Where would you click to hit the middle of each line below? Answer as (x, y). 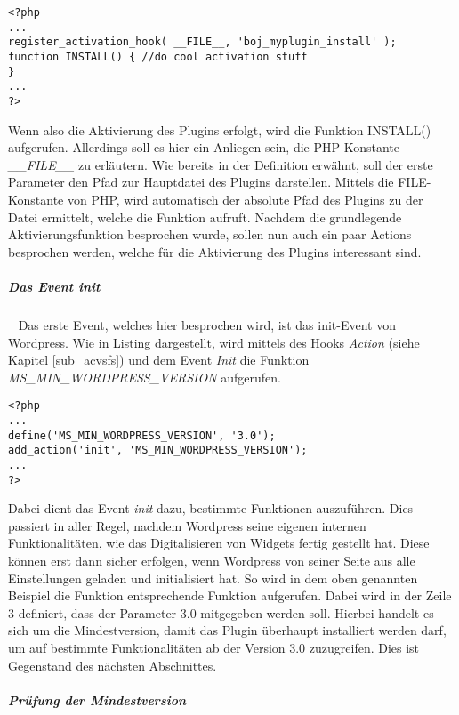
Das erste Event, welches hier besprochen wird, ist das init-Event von (207, 324)
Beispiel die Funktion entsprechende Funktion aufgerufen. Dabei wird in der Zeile (230, 595)
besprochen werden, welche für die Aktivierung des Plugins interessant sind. (215, 251)
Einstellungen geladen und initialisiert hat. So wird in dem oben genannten (213, 578)
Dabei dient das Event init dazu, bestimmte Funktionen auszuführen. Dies (211, 508)
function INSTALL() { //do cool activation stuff (158, 56)
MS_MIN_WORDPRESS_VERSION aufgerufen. (145, 377)
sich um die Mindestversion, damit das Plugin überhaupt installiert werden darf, (227, 630)
